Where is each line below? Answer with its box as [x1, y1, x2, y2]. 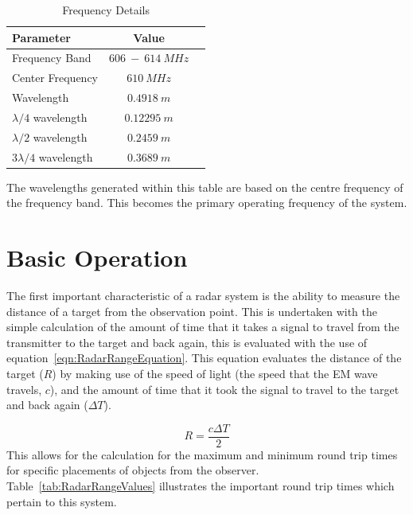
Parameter [12, 29, 71, 45]
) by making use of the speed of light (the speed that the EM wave [52, 365, 378, 382]
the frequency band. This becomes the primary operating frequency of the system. [6, 194, 407, 211]
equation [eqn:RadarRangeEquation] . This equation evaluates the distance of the [6, 349, 402, 366]
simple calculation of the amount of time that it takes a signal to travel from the [6, 318, 399, 335]
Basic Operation [6, 241, 188, 274]
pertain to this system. [6, 493, 117, 509]
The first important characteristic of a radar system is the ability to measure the [6, 287, 400, 304]
